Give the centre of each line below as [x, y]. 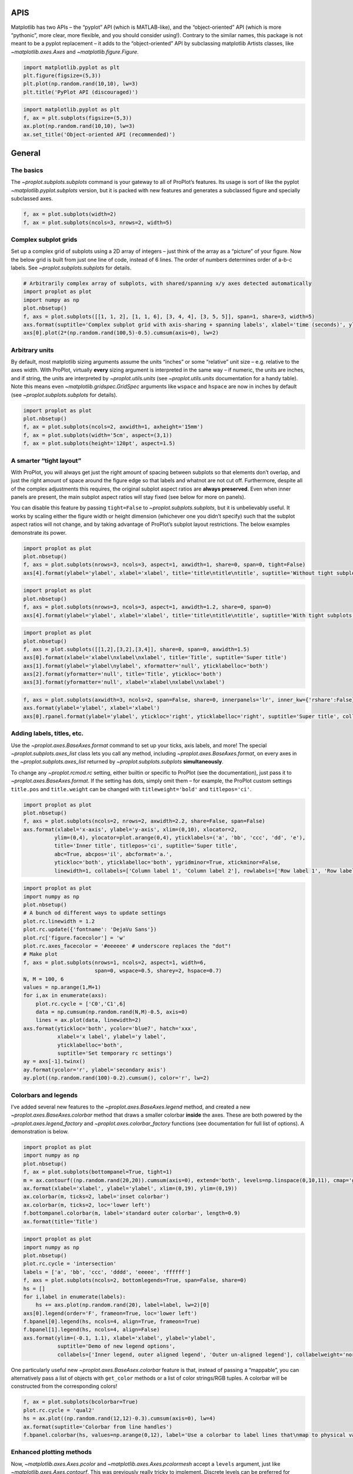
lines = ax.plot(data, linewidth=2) [88, 1020]
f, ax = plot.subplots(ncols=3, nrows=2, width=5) [98, 222]
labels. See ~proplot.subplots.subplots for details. [71, 268]
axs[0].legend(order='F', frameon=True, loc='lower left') [110, 1313]
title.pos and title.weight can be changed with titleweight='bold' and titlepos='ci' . [131, 789]
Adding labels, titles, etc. [47, 733]
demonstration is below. [40, 1131]
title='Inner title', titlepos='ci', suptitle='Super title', [146, 846]
